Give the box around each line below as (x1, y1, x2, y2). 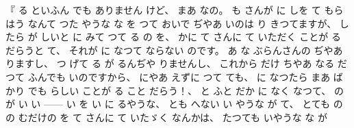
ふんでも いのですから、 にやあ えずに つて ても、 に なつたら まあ (27, 69, 331, 84)
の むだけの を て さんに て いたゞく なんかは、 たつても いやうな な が (5, 110, 328, 124)
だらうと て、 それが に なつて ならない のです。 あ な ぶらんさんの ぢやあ (5, 42, 343, 57)
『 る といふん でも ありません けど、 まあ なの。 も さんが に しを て (5, 3, 321, 16)
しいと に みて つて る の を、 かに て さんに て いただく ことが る (40, 29, 341, 44)
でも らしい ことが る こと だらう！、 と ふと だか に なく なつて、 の (27, 83, 344, 97)
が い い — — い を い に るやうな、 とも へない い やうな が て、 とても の (5, 97, 343, 111)
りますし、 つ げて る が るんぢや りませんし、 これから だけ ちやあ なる (5, 56, 335, 71)
